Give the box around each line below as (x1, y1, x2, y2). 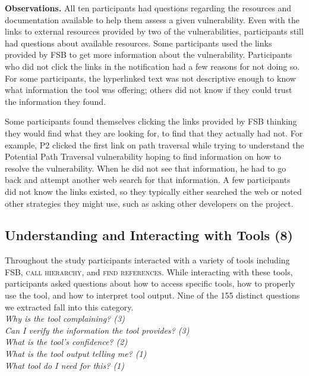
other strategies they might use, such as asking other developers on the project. (5, 197, 294, 209)
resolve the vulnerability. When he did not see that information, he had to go (5, 161, 286, 174)
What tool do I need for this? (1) (5, 359, 124, 371)
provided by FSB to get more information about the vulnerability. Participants (5, 48, 292, 61)
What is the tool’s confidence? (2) (5, 335, 128, 348)
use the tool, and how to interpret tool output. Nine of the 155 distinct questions (5, 289, 300, 302)
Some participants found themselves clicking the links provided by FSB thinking (5, 115, 297, 128)
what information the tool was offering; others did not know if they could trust (5, 83, 292, 96)
